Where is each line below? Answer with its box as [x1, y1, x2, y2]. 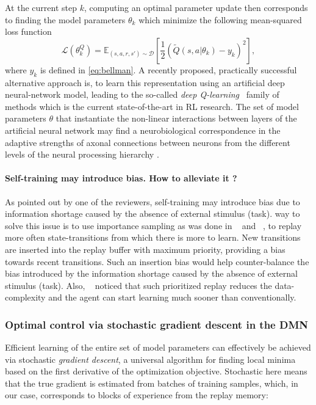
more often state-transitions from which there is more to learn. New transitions [5, 231, 301, 244]
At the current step [5, 1, 77, 13]
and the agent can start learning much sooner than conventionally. [48, 291, 296, 304]
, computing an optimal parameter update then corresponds [84, 1, 308, 13]
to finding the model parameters [5, 13, 126, 26]
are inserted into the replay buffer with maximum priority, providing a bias [5, 243, 285, 255]
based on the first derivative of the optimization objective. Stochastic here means [5, 365, 307, 378]
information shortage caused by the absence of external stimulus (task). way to [5, 207, 300, 220]
